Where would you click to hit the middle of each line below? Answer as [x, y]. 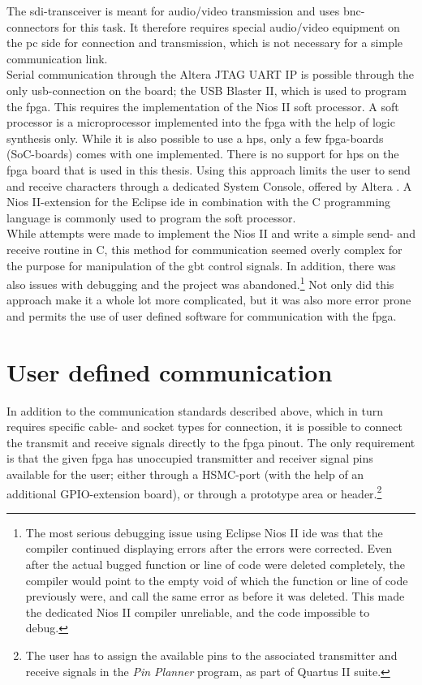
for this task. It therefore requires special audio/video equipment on [231, 26]
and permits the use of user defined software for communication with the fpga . [202, 315]
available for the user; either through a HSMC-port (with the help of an [185, 474]
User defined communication [170, 371]
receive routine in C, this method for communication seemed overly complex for [205, 249]
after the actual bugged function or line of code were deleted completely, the [215, 564]
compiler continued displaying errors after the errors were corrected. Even [209, 548]
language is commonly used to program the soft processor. [151, 217]
